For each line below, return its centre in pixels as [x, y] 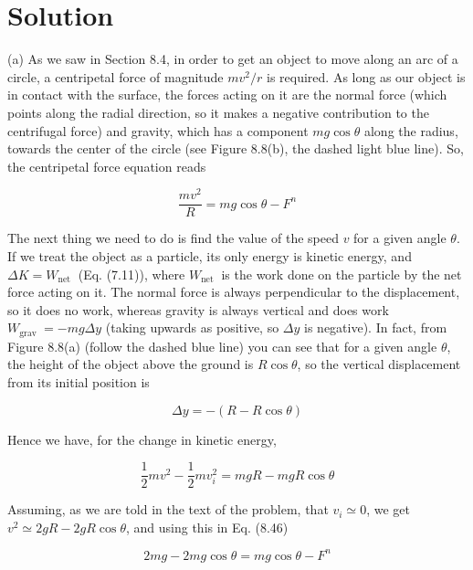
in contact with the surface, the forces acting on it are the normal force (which [227, 95]
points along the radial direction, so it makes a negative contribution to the [218, 112]
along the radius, [411, 130]
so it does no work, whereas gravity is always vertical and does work [198, 309]
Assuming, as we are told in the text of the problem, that [168, 509]
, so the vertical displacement [379, 364]
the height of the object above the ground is [131, 364]
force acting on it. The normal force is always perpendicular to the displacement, [234, 292]
